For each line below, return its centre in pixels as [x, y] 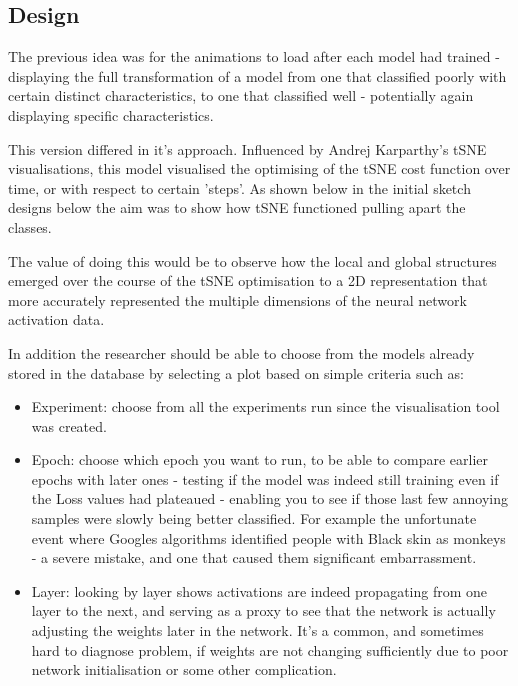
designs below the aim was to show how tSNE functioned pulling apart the [237, 207]
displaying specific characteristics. [111, 114]
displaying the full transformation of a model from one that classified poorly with [257, 75]
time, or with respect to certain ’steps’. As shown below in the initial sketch [239, 187]
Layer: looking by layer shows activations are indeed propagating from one [259, 590]
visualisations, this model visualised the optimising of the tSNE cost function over [259, 168]
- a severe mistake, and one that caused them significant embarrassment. [254, 557]
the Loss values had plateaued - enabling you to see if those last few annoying [270, 498]
